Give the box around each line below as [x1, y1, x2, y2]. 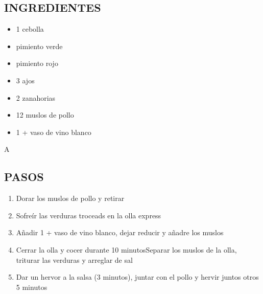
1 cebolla [16, 24, 44, 34]
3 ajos [16, 75, 35, 85]
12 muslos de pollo [16, 109, 74, 120]
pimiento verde [16, 40, 63, 51]
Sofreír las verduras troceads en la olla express [16, 210, 161, 220]
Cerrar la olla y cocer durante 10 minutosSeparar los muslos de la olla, [16, 244, 237, 255]
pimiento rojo [16, 58, 58, 69]
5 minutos [16, 281, 47, 292]
